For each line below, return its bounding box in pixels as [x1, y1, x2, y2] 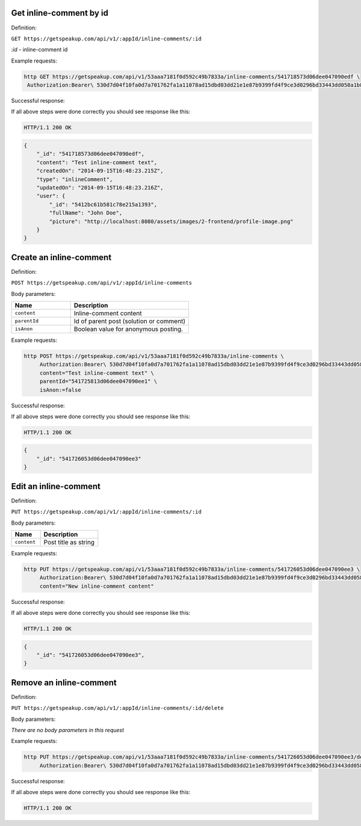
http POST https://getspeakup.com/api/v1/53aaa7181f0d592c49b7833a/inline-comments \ [23, 353, 284, 359]
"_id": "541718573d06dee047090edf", [36, 150, 144, 158]
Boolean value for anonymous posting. [73, 325, 184, 333]
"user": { [36, 193, 66, 200]
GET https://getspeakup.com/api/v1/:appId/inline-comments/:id [11, 35, 202, 42]
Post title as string [43, 538, 95, 546]
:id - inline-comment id [11, 46, 68, 54]
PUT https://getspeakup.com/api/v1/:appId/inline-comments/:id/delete [11, 704, 224, 712]
